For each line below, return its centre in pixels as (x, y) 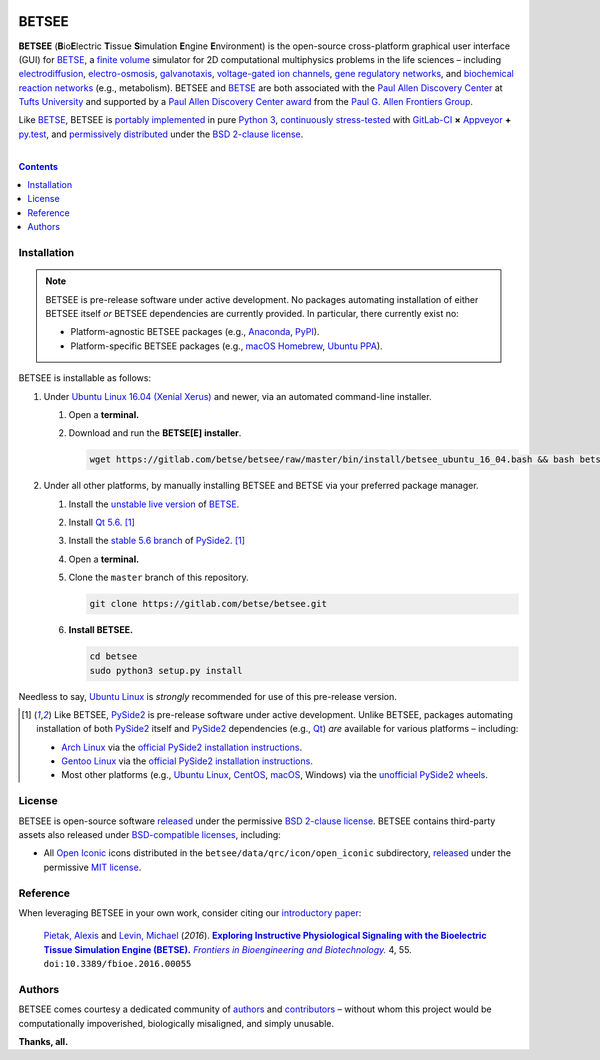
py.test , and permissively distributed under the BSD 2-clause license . (161, 134)
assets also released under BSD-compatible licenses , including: (150, 835)
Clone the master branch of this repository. (158, 577)
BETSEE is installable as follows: (85, 378)
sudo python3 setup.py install (166, 670)
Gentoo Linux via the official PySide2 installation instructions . (187, 761)
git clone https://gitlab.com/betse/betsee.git (208, 604)
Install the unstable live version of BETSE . (154, 504)
